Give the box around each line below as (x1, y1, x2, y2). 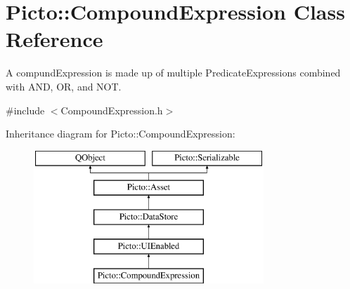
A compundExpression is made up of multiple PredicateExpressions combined (6, 65, 341, 80)
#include (6, 102, 45, 117)
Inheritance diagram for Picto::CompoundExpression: (6, 126, 235, 141)
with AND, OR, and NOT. (6, 79, 122, 93)
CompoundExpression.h (60, 102, 163, 117)
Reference (6, 25, 103, 53)
